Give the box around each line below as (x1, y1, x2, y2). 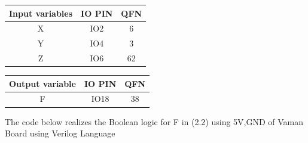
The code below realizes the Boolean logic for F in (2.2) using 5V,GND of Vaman (5, 115, 304, 128)
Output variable (9, 77, 76, 89)
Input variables (9, 7, 73, 19)
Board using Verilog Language (5, 127, 115, 139)
